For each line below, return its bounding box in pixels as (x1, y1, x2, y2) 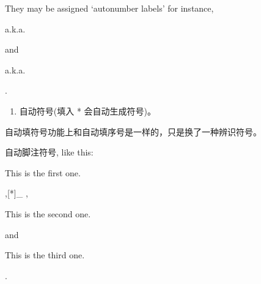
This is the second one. (5, 207, 91, 220)
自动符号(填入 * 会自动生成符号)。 (19, 104, 156, 117)
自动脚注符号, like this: (5, 146, 94, 159)
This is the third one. (5, 248, 85, 261)
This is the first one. (5, 166, 81, 179)
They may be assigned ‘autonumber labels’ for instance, (5, 2, 214, 14)
